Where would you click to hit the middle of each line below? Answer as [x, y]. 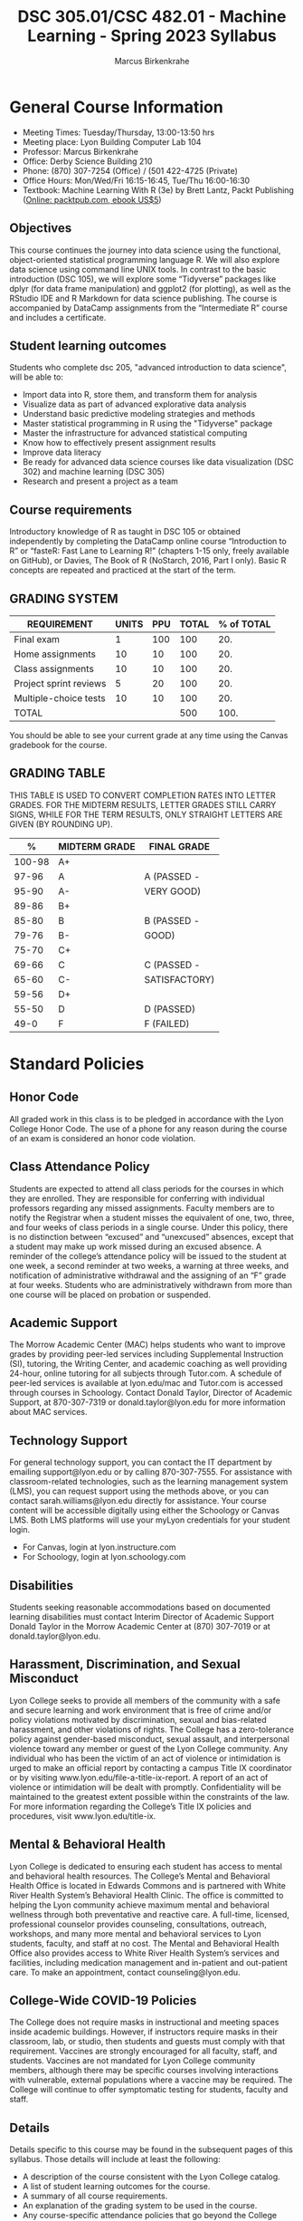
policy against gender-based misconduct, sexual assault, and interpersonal [149, 1739]
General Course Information [116, 107]
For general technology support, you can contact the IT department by [141, 1462]
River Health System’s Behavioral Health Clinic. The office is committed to [147, 1895]
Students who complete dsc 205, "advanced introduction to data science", [148, 368]
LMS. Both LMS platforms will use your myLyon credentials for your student [150, 1520]
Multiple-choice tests [60, 697]
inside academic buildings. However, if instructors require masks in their [144, 2032]
